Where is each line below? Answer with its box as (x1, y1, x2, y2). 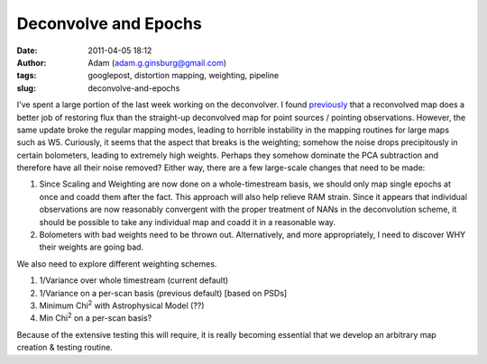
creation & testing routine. (16, 342, 113, 353)
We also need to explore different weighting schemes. (16, 258, 217, 269)
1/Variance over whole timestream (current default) (39, 275, 229, 286)
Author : (16, 57, 47, 68)
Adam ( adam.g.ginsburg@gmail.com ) (87, 57, 227, 68)
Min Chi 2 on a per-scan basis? (39, 311, 152, 323)
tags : (16, 70, 37, 81)
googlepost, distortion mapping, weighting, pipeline (87, 70, 280, 81)
